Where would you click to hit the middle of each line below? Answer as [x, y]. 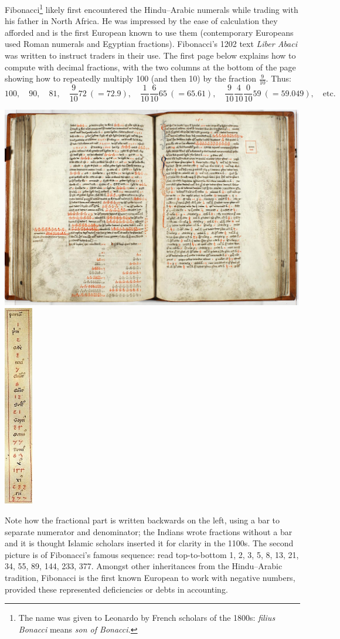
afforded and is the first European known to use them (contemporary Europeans [149, 32]
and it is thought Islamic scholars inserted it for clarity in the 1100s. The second [149, 543]
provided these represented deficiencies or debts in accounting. [116, 589]
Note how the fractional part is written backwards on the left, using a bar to [142, 520]
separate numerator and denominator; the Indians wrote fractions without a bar [149, 531]
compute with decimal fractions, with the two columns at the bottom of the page [150, 67]
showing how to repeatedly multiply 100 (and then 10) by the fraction [131, 78]
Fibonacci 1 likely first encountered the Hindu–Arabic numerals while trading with [152, 9]
